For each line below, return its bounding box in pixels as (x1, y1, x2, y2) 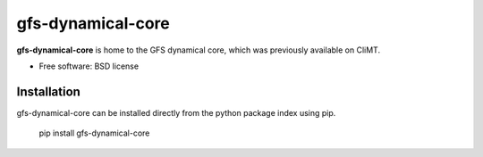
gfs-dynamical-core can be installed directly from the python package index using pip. (16, 107, 336, 118)
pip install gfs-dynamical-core (38, 128, 150, 138)
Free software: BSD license (38, 61, 139, 71)
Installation (16, 84, 80, 99)
